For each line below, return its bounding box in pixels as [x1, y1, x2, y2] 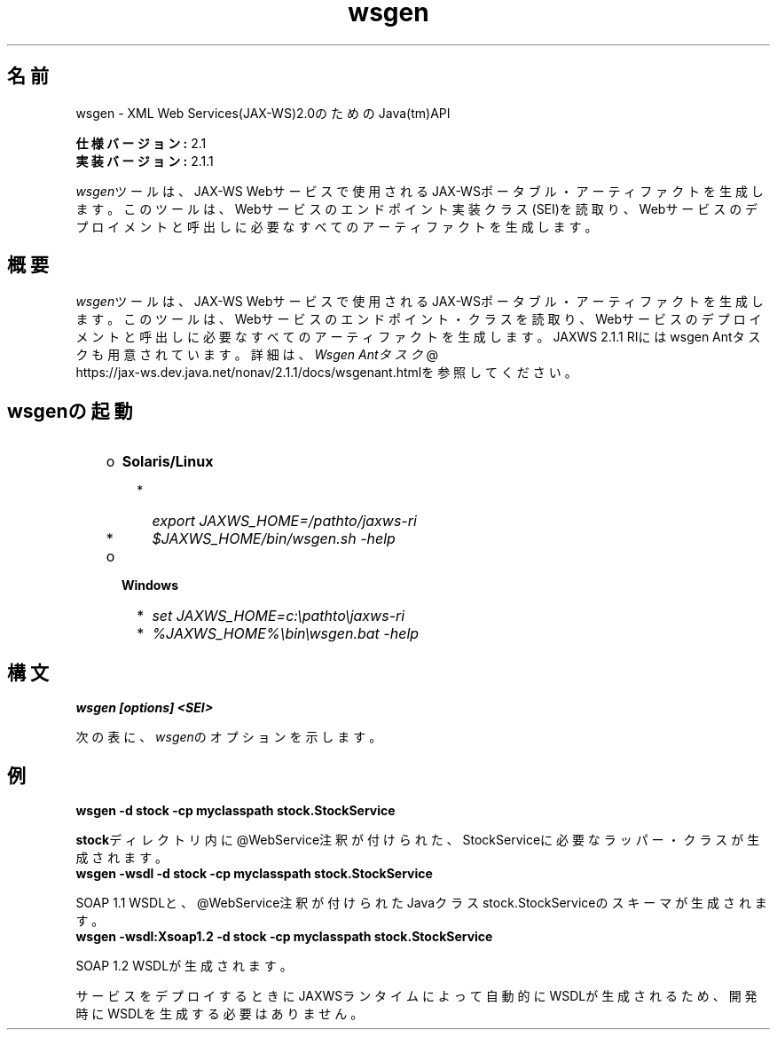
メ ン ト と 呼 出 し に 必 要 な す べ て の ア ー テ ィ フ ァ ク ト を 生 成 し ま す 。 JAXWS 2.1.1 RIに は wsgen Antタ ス [75, 329, 761, 345]
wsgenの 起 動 [7, 399, 133, 422]
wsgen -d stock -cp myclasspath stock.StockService [75, 802, 396, 818]
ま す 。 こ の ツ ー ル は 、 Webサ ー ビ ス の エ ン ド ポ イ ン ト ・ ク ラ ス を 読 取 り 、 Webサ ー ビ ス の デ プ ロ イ [75, 311, 762, 327]
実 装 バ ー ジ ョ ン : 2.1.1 [75, 153, 214, 169]
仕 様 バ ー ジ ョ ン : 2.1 [75, 135, 207, 151]
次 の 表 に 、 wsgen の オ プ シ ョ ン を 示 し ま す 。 [75, 729, 382, 745]
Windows [122, 577, 178, 593]
